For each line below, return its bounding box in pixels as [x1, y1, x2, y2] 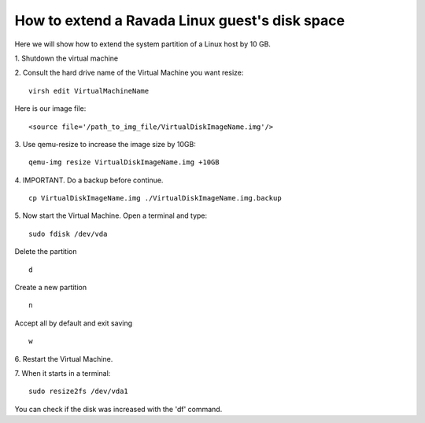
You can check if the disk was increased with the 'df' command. [14, 404, 223, 414]
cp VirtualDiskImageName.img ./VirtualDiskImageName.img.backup [28, 193, 283, 203]
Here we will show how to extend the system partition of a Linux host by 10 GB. [14, 39, 272, 49]
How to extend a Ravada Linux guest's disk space [14, 12, 346, 29]
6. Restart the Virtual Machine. [14, 354, 113, 363]
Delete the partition [14, 247, 77, 256]
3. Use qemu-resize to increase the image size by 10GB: [14, 139, 196, 149]
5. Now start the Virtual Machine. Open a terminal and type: [14, 211, 208, 220]
